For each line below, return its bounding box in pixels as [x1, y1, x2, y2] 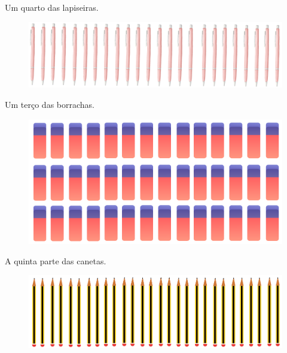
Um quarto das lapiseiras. [5, 1, 99, 13]
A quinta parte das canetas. [5, 254, 106, 267]
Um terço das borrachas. [5, 98, 94, 110]
